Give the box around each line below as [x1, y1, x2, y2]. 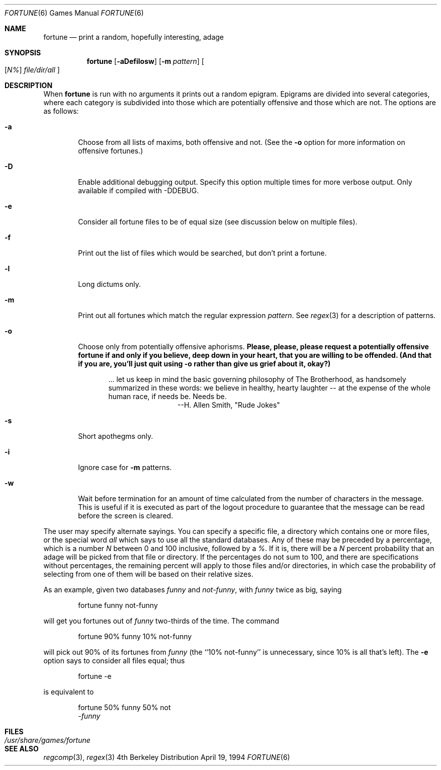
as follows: [43, 107, 79, 115]
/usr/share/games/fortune [5, 736, 91, 744]
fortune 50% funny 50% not [78, 703, 171, 712]
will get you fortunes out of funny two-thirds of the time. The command [43, 617, 279, 625]
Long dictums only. [78, 280, 141, 288]
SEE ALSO [5, 744, 39, 753]
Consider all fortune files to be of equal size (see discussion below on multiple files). [78, 217, 358, 226]
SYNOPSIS [5, 48, 41, 57]
